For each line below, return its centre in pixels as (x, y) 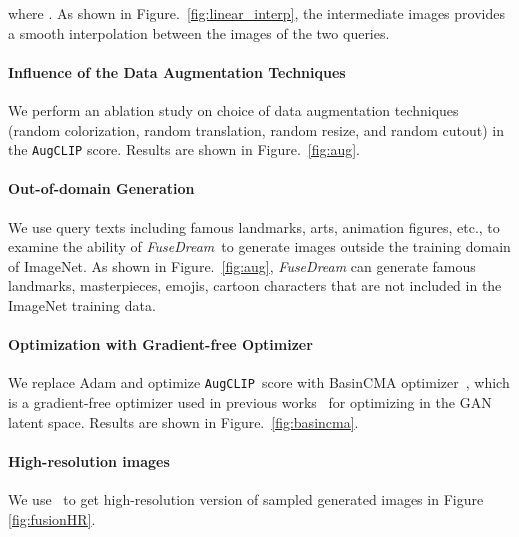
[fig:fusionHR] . (52, 518)
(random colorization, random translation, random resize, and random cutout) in (256, 129)
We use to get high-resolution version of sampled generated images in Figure (246, 499)
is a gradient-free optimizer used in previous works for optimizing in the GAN (250, 402)
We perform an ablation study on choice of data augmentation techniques (233, 109)
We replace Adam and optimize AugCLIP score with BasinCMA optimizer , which (259, 382)
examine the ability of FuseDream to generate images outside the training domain (259, 246)
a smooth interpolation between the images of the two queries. (199, 32)
